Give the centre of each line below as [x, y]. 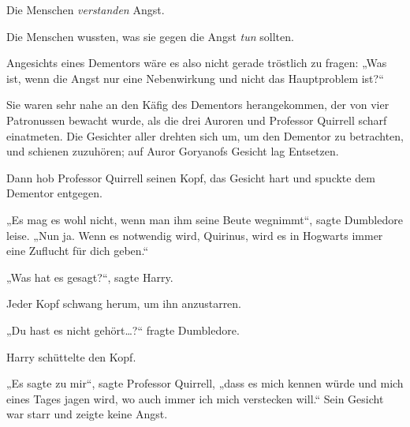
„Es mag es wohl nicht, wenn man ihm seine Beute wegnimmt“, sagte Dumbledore [205, 219]
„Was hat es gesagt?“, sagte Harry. [90, 277]
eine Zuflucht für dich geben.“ [78, 251]
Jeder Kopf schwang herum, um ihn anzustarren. [124, 303]
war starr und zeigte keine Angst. [87, 414]
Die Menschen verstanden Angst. [86, 9]
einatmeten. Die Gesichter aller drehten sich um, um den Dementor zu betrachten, [205, 135]
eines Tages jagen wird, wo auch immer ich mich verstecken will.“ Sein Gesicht [195, 398]
